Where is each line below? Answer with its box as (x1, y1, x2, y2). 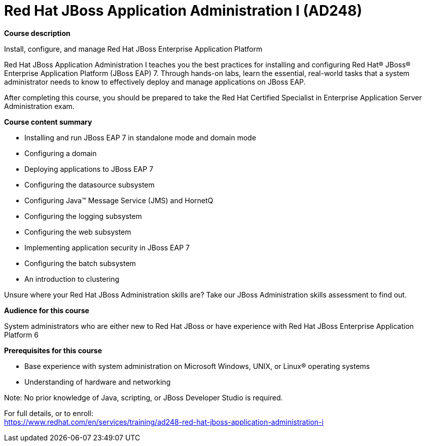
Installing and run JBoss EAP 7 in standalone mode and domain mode (24, 133, 256, 142)
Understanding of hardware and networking (24, 377, 171, 386)
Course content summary (4, 117, 92, 126)
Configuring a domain (24, 148, 97, 158)
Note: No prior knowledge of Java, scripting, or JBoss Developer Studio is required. (4, 393, 283, 402)
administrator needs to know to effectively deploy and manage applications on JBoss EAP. (4, 77, 306, 86)
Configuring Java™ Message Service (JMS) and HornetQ (24, 196, 214, 205)
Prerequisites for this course (4, 346, 102, 355)
